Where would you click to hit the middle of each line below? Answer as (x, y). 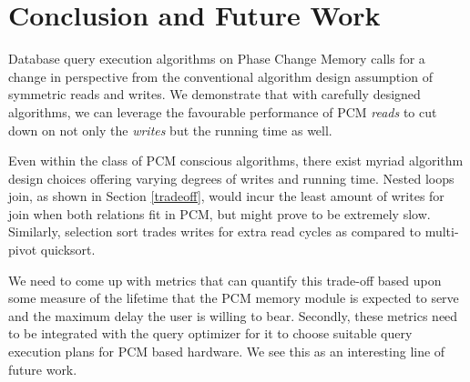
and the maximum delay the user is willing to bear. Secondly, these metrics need (233, 315)
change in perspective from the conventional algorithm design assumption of (220, 76)
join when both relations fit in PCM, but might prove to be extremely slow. (220, 213)
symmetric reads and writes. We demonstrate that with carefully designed (215, 94)
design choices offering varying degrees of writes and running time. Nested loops (231, 178)
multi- (442, 231)
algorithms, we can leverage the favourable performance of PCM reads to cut (223, 111)
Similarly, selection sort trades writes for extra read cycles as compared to (215, 231)
